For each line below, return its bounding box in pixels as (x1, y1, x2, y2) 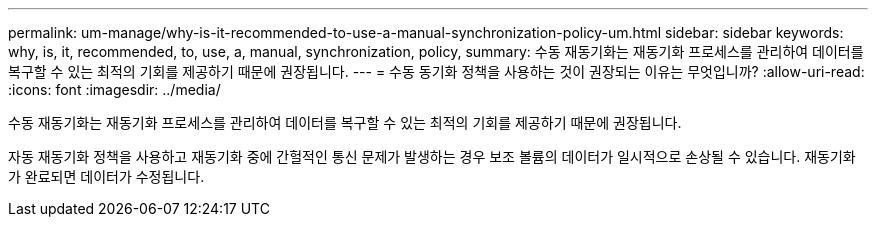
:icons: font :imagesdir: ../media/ (8, 81, 221, 98)
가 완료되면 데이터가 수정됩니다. (8, 168, 205, 185)
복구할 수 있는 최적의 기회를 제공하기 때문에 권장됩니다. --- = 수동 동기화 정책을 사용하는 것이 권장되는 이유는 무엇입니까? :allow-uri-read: (8, 63, 865, 80)
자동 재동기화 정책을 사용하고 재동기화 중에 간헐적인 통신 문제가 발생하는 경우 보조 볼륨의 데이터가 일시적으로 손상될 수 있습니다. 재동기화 (8, 148, 856, 165)
